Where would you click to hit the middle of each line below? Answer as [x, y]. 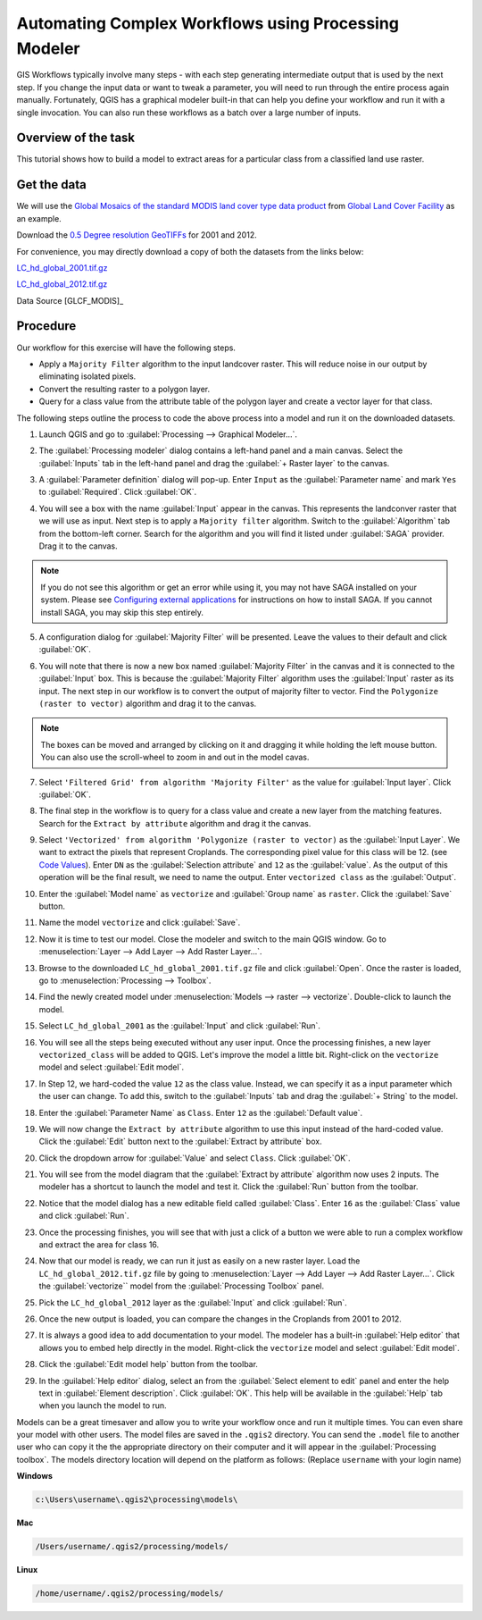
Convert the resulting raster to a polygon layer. [124, 389]
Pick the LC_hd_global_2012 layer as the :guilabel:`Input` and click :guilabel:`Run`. [193, 1302]
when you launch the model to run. [103, 1406]
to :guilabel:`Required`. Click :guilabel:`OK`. [117, 492]
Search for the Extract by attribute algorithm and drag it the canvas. [175, 823]
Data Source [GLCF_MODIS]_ [70, 300]
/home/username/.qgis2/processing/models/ [129, 1594]
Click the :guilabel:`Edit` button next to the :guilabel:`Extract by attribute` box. [180, 1142]
